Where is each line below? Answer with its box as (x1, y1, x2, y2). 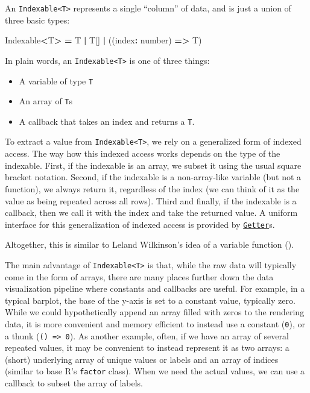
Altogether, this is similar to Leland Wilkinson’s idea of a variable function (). (5, 238, 294, 251)
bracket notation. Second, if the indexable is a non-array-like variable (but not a (5, 171, 302, 183)
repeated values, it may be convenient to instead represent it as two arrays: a (5, 341, 289, 354)
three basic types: (5, 13, 70, 26)
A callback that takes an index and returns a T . (19, 115, 195, 127)
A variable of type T (19, 74, 93, 87)
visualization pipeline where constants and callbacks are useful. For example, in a (5, 282, 305, 295)
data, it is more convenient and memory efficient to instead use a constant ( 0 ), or (5, 317, 305, 330)
